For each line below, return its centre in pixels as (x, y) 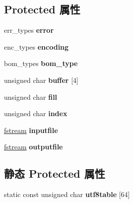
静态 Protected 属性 (55, 173)
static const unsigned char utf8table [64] (67, 194)
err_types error (29, 30)
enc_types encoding (36, 46)
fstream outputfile (33, 147)
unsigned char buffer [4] (41, 80)
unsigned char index (36, 113)
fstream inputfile (31, 130)
